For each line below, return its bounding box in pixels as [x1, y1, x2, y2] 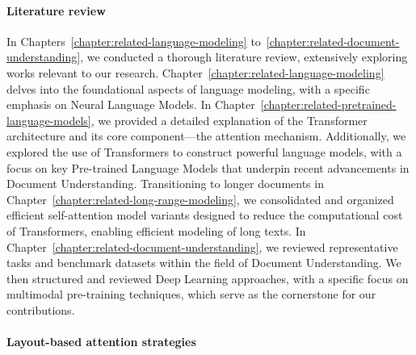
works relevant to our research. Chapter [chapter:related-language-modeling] [6, 64, 384, 81]
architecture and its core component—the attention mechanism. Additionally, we [6, 127, 406, 144]
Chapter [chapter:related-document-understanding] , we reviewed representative [6, 238, 398, 255]
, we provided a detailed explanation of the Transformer [90, 111, 368, 128]
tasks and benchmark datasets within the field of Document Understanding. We [6, 254, 401, 271]
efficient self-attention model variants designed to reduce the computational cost [6, 207, 403, 223]
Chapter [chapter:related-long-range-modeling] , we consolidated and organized [6, 190, 394, 207]
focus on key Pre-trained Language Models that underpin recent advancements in [6, 159, 410, 176]
